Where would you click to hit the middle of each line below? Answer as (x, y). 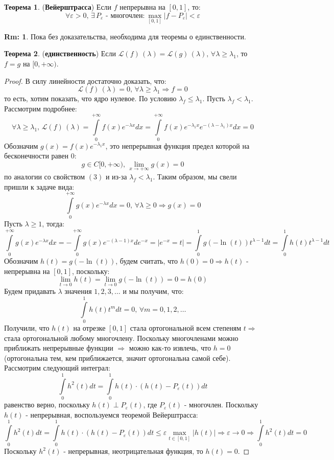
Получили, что (27, 328)
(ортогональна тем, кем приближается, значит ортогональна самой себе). (117, 358)
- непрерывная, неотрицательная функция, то (133, 451)
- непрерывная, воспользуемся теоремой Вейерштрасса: (112, 414)
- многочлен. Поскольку (221, 405)
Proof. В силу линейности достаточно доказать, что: (85, 80)
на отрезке (89, 328)
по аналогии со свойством (45, 176)
